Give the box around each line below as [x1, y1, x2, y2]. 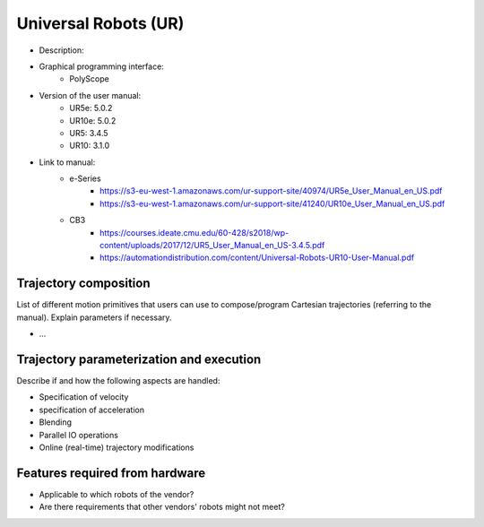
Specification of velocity [39, 392, 129, 402]
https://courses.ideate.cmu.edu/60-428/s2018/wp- [99, 227, 290, 238]
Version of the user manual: [39, 90, 142, 100]
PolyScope [69, 73, 109, 84]
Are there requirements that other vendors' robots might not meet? [39, 502, 286, 513]
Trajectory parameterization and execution [16, 351, 262, 367]
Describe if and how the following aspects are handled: [16, 376, 220, 385]
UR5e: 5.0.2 [69, 103, 113, 114]
